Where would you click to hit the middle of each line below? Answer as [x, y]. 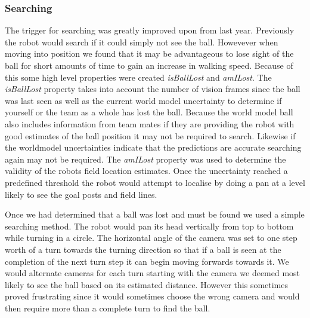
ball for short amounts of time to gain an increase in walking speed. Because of [149, 65]
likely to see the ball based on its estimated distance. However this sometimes [147, 284]
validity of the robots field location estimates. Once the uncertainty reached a [146, 171]
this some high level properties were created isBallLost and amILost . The [138, 77]
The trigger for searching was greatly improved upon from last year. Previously [150, 30]
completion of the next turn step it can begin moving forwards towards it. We [147, 261]
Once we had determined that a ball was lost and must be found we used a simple [155, 214]
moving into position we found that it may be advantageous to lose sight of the [149, 53]
